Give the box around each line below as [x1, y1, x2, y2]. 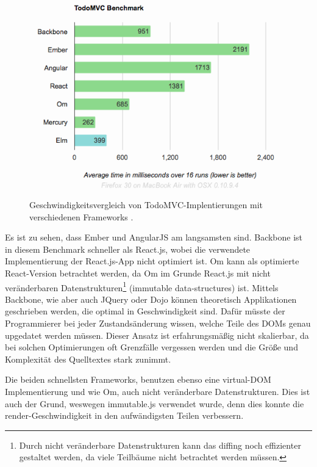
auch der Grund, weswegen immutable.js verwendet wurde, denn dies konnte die [5, 397, 304, 410]
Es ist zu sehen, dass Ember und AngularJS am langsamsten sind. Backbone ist [5, 231, 303, 244]
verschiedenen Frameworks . [29, 210, 134, 223]
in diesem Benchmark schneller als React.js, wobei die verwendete [5, 242, 251, 255]
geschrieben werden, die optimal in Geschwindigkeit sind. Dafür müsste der [5, 305, 285, 317]
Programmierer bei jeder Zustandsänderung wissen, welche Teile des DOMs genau [5, 317, 311, 329]
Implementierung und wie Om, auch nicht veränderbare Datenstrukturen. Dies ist [5, 385, 310, 397]
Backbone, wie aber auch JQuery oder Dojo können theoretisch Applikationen [5, 292, 297, 305]
